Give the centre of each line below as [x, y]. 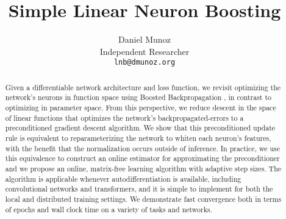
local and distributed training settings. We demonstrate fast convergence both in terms [143, 199]
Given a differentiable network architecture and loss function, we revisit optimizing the [143, 87]
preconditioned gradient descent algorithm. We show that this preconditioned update [140, 128]
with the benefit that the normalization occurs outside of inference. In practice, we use [142, 148]
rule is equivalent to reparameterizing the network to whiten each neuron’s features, [138, 138]
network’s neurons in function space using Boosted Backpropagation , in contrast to [138, 97]
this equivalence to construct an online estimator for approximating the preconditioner [142, 158]
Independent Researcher [145, 51]
